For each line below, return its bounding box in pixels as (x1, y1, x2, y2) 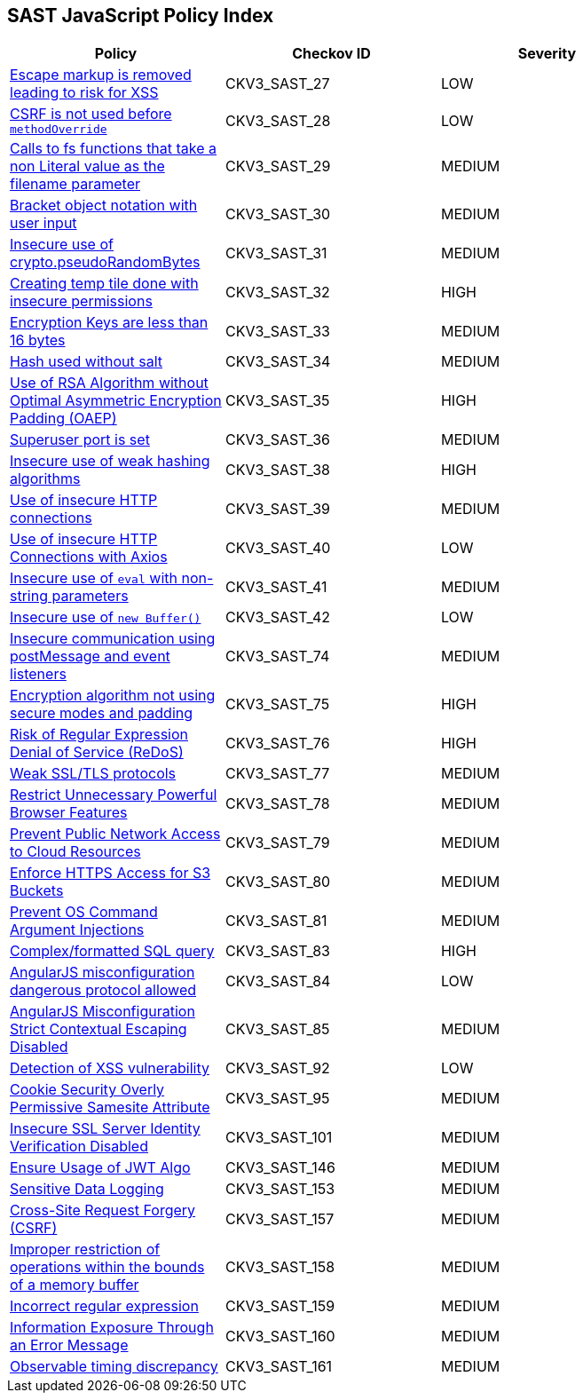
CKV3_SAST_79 (225, 834, 330, 852)
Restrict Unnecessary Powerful (10, 786, 217, 804)
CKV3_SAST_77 (225, 764, 330, 783)
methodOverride (10, 123, 107, 137)
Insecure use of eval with (10, 569, 177, 588)
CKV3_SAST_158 (225, 1258, 335, 1277)
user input (10, 214, 77, 233)
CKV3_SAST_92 (225, 1059, 330, 1078)
